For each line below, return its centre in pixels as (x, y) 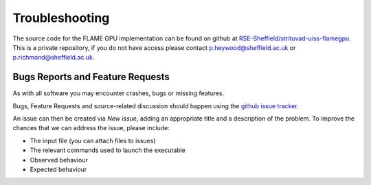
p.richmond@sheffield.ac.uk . (54, 58)
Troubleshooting (61, 18)
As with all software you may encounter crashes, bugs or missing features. (119, 93)
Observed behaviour (59, 160)
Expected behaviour (58, 169)
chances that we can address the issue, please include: (91, 128)
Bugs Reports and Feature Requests (91, 77)
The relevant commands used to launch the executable (108, 150)
